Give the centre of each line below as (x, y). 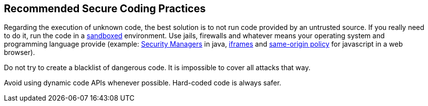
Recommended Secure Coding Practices (105, 9)
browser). (20, 53)
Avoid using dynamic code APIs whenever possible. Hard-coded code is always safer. (143, 83)
